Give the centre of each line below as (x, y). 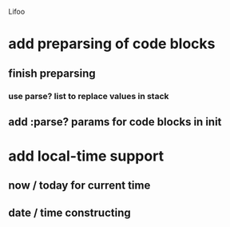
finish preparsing (52, 73)
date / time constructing (70, 212)
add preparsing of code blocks (112, 44)
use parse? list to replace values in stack (89, 96)
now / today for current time (79, 186)
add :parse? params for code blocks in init (115, 122)
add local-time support (86, 156)
